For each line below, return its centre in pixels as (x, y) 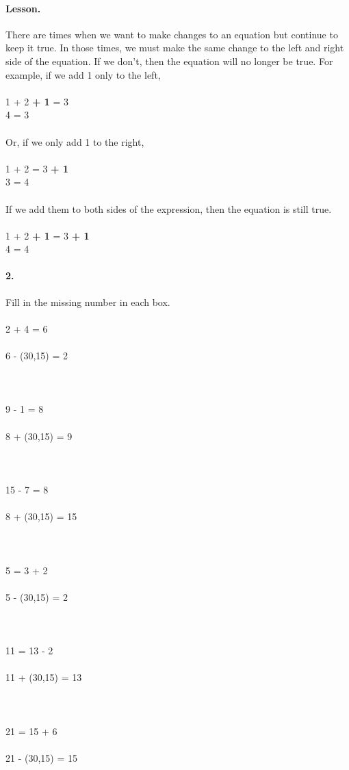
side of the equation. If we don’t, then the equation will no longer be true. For (169, 61)
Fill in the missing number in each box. (88, 301)
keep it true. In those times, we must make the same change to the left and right (175, 48)
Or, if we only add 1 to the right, (75, 141)
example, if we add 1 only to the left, (83, 74)
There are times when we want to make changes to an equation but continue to (172, 34)
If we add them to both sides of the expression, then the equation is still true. (169, 208)
